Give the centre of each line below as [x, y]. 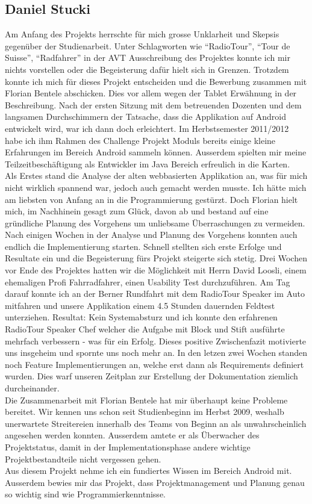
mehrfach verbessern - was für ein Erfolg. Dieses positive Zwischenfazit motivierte [156, 341]
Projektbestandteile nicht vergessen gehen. [83, 459]
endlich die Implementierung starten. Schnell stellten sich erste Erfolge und [143, 246]
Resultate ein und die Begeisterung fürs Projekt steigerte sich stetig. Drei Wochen [156, 258]
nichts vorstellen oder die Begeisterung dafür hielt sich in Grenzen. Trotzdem [147, 69]
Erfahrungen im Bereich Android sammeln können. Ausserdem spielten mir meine [156, 152]
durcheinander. [32, 388]
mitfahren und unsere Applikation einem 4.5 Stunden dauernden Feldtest [140, 305]
